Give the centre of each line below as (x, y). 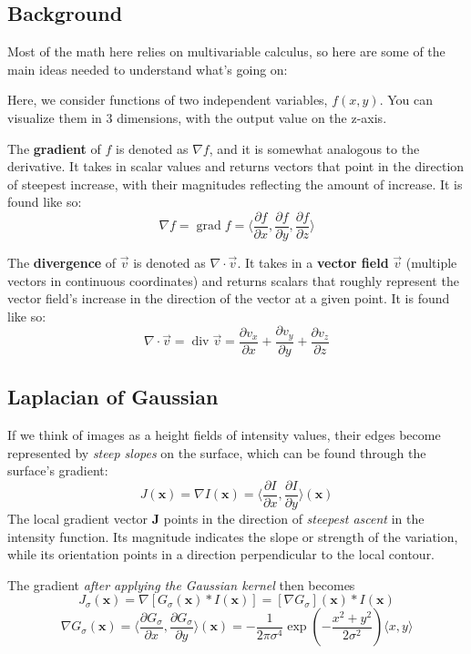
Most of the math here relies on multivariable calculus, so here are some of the (226, 51)
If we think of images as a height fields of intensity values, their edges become (224, 435)
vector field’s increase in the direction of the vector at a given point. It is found (229, 298)
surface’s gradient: (58, 470)
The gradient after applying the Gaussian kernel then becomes (181, 584)
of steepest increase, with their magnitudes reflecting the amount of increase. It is (235, 184)
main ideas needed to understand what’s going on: (148, 69)
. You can (406, 100)
